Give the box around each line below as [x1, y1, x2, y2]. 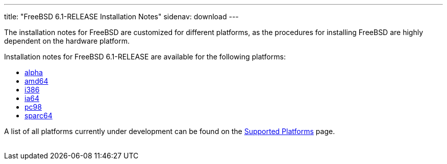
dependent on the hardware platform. [4, 37, 130, 45]
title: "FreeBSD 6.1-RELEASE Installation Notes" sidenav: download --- [4, 12, 239, 21]
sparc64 [24, 111, 53, 120]
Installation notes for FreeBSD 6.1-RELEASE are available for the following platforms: [4, 52, 286, 61]
